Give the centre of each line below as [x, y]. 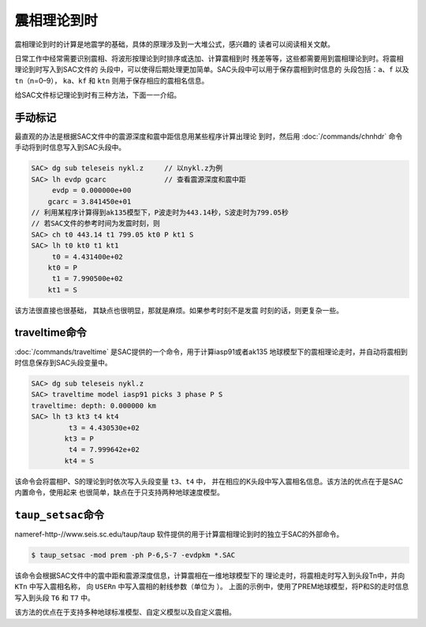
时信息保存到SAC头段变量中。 [63, 362]
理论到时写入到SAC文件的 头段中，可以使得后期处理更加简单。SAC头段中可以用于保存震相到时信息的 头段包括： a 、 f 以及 [212, 69]
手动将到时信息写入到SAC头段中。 [70, 147]
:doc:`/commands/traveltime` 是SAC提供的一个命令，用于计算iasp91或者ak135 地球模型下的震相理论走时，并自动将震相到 [211, 352]
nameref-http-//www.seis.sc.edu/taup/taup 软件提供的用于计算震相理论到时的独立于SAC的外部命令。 [179, 534]
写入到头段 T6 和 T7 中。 [54, 597]
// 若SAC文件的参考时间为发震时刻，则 [96, 224]
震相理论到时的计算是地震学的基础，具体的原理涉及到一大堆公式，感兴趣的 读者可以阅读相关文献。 [174, 44]
